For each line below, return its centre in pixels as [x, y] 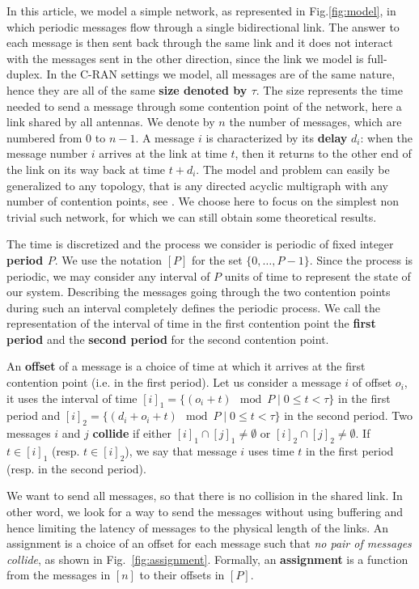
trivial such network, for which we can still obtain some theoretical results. [192, 216]
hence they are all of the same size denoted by [127, 89]
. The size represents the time [329, 89]
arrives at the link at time [163, 153]
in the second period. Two [348, 415]
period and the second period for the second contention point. [168, 339]
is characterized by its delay [277, 137]
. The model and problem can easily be [293, 169]
